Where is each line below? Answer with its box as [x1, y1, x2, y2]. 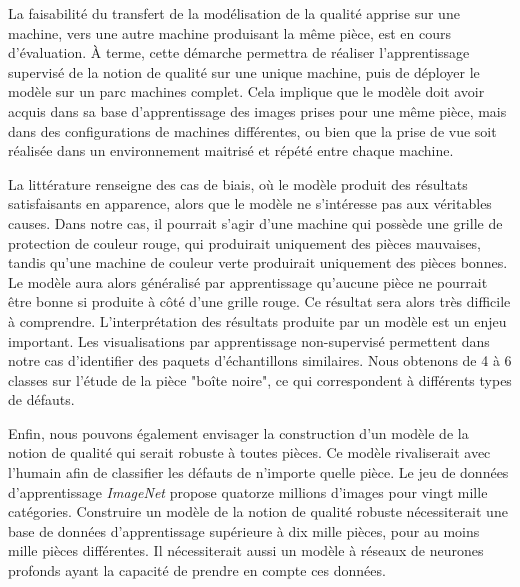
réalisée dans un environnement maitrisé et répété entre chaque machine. [8, 140, 454, 161]
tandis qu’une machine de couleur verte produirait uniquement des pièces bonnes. [8, 252, 508, 273]
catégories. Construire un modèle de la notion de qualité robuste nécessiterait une [8, 501, 508, 522]
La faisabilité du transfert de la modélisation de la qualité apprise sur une [8, 3, 460, 23]
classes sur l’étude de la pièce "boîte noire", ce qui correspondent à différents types [8, 369, 512, 390]
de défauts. [8, 389, 75, 410]
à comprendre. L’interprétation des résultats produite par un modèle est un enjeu [8, 310, 507, 331]
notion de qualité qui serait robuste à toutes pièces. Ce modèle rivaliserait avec [8, 442, 491, 463]
